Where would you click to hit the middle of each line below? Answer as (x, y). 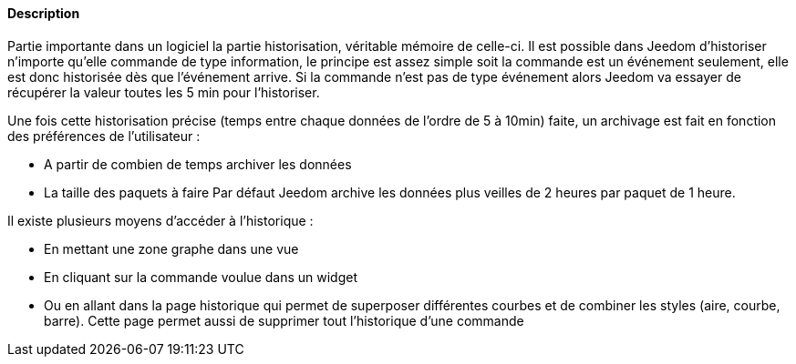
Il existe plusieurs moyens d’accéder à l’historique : (160, 220)
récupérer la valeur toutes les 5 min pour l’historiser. (164, 92)
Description (44, 13)
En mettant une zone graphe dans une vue (171, 248)
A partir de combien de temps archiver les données (198, 164)
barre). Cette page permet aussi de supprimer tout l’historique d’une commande (284, 320)
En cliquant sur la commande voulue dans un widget (201, 277)
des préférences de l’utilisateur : (104, 136)
